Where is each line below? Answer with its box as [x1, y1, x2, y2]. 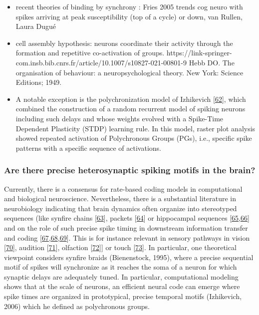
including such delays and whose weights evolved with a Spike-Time [15, 113, 224, 123]
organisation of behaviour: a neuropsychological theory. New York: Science [15, 67, 244, 77]
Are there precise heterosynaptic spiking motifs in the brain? [4, 164, 256, 176]
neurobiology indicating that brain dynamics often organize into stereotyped [4, 203, 237, 213]
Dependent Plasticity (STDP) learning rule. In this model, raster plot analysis [15, 123, 256, 133]
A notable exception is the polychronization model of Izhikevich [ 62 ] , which [15, 93, 246, 104]
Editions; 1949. [15, 77, 62, 87]
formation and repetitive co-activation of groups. [15, 47, 165, 58]
